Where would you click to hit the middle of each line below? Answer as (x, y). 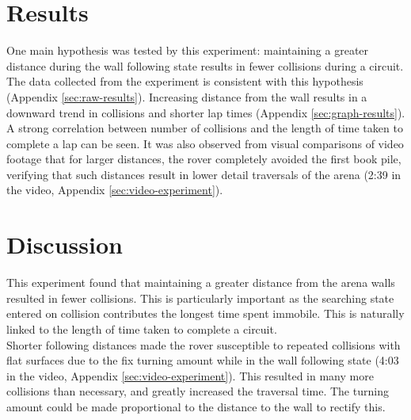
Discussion (65, 244)
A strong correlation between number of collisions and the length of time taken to (205, 128)
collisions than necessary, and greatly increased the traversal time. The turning (198, 391)
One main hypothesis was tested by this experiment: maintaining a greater (188, 50)
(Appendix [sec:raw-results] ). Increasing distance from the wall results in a (187, 96)
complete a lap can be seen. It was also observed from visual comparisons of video (205, 143)
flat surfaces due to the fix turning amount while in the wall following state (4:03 (203, 360)
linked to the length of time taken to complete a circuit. (142, 328)
